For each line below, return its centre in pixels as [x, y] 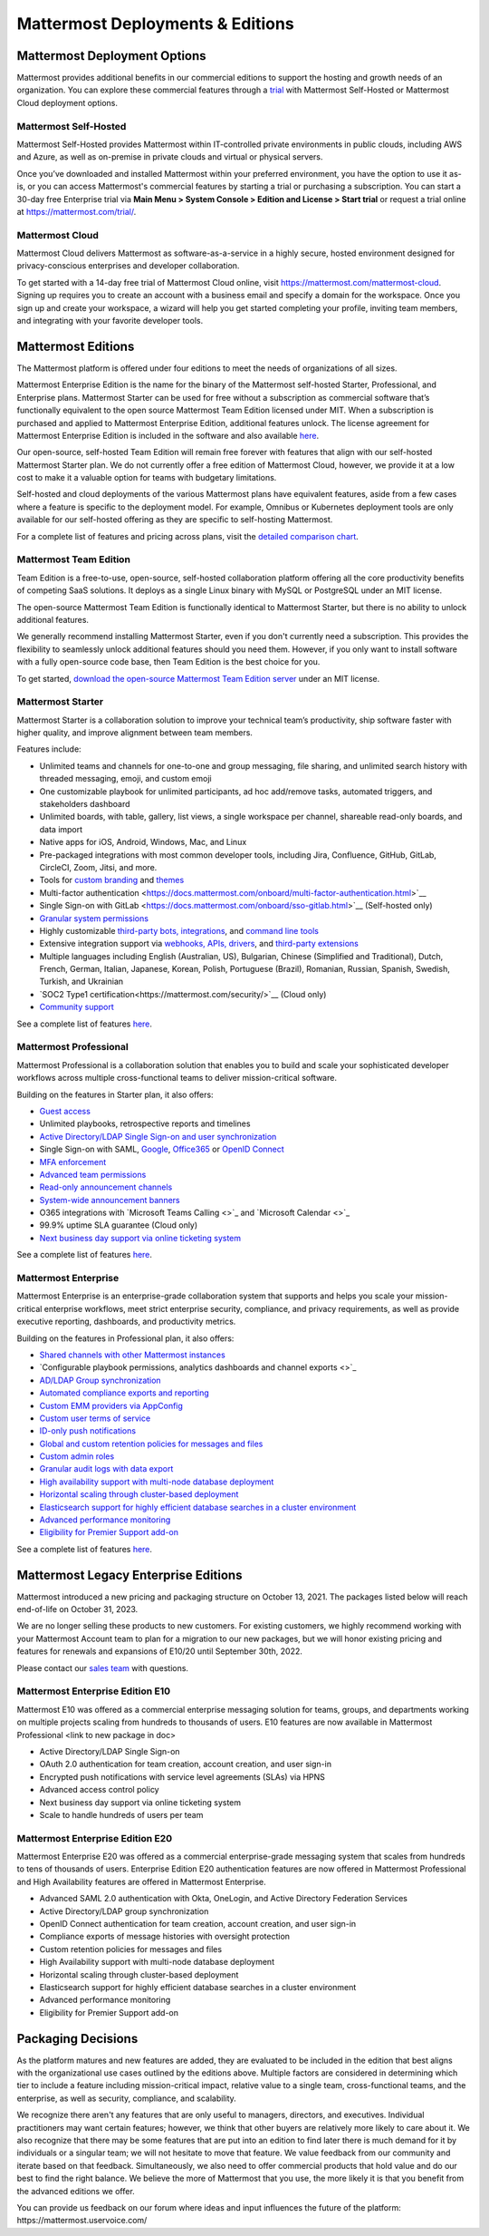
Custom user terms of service [95, 1418]
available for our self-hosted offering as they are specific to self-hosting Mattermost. [175, 520]
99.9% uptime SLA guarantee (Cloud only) [119, 1225]
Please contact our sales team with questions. [103, 1667]
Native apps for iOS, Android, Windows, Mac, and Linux [143, 842]
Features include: [49, 749]
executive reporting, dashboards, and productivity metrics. [126, 1322]
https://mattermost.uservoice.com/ [82, 2221]
